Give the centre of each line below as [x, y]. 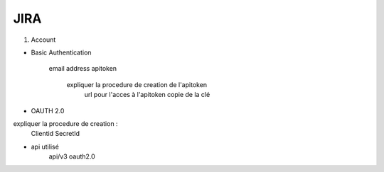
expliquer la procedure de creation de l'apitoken [137, 84]
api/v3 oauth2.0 [72, 156]
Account [43, 40]
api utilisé [45, 147]
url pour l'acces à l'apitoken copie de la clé [147, 95]
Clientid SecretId [55, 134]
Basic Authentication [61, 52]
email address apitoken [83, 69]
